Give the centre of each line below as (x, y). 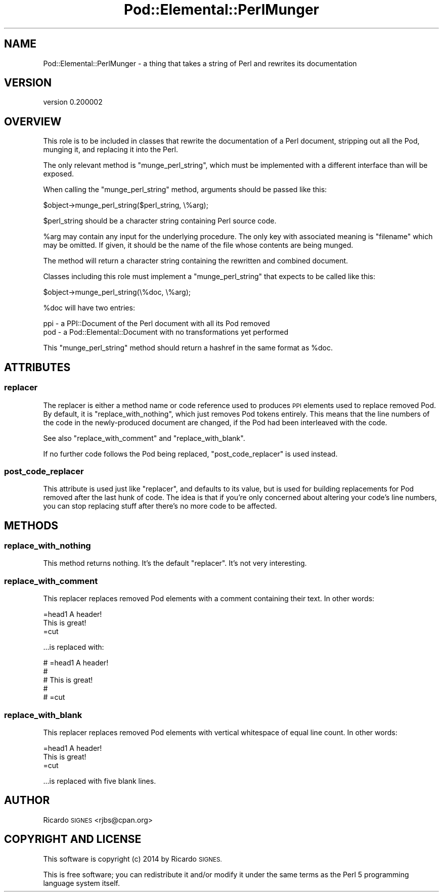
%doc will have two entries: (89, 308)
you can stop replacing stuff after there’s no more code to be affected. (160, 506)
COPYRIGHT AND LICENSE (73, 839)
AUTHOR (27, 800)
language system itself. (81, 883)
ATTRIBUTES (37, 367)
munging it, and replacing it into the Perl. (111, 150)
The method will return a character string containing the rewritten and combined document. (196, 261)
